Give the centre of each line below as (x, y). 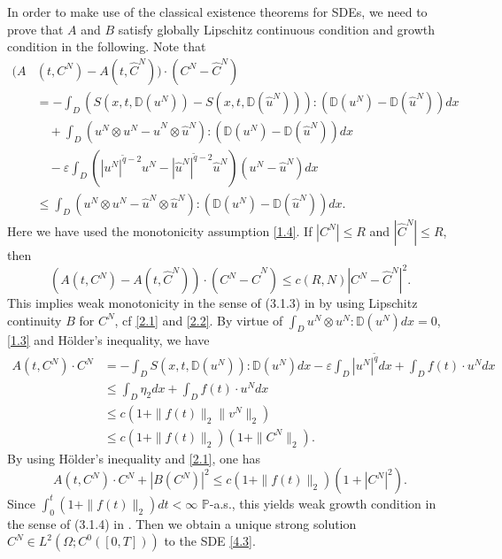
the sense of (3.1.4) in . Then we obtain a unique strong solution (182, 523)
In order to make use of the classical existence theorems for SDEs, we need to (217, 11)
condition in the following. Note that (107, 46)
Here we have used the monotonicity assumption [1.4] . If (160, 230)
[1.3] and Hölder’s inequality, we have (108, 340)
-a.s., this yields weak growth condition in (323, 503)
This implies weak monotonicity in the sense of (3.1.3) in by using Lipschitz (212, 303)
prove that (35, 29)
